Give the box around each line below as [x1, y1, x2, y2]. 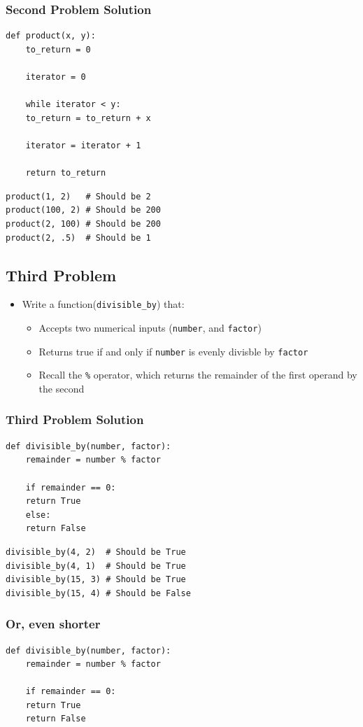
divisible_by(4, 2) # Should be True [6, 546, 186, 557]
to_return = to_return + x [25, 113, 151, 123]
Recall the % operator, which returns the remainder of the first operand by [38, 367, 357, 382]
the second [38, 381, 85, 395]
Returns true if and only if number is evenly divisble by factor [38, 344, 308, 358]
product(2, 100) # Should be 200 [6, 218, 161, 229]
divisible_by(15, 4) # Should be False [6, 588, 191, 598]
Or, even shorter [6, 615, 101, 633]
